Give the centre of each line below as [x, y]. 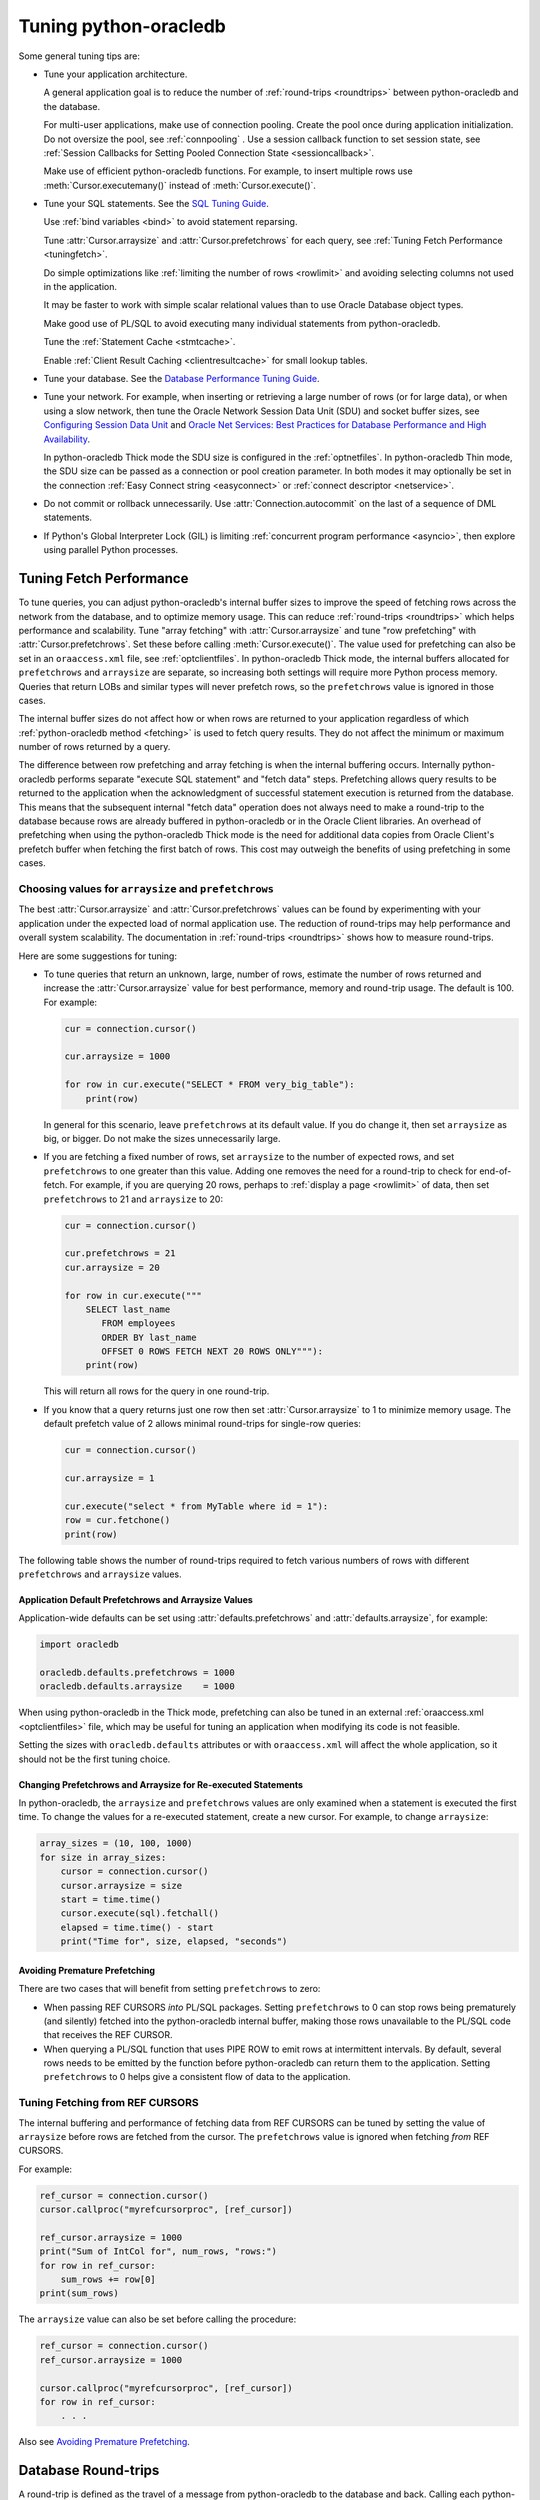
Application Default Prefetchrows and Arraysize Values [136, 1599]
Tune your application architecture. [115, 74]
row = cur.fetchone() [117, 1520]
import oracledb [79, 1644]
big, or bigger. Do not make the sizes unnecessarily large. [162, 1138]
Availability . [66, 439]
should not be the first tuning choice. [94, 1759]
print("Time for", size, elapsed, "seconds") [174, 1941]
